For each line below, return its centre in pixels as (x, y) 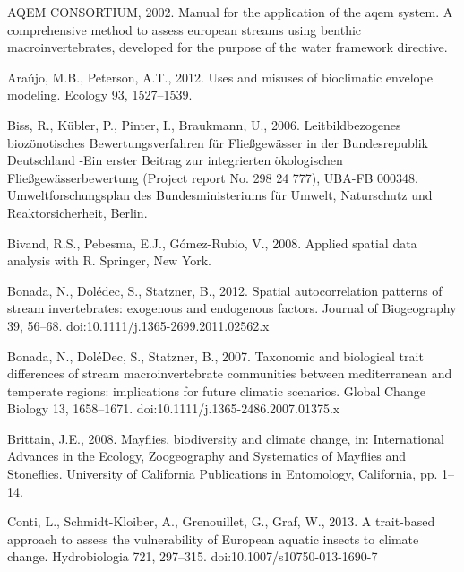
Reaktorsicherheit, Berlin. (77, 212)
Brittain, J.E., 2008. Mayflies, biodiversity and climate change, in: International (226, 438)
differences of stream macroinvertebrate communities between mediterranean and (230, 373)
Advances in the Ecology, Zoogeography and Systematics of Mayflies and (207, 456)
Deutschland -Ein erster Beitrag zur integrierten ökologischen (175, 160)
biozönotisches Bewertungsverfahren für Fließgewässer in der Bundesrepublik (218, 142)
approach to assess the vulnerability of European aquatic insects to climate (213, 538)
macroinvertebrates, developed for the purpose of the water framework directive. (228, 47)
